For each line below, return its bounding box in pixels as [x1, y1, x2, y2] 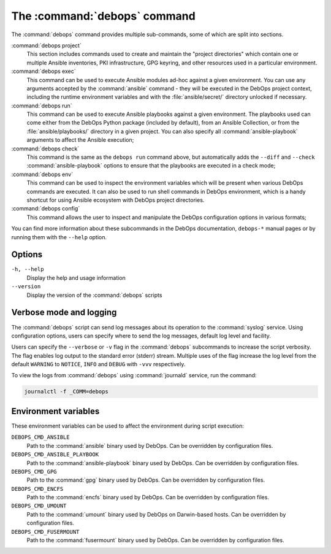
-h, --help [11, 266, 44, 273]
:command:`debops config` [11, 205, 80, 212]
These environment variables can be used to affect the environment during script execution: [11, 422, 245, 429]
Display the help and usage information [26, 274, 126, 282]
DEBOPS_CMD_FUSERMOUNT [11, 528, 80, 535]
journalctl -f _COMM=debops [24, 388, 108, 395]
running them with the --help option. [11, 233, 107, 240]
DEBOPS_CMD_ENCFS [11, 485, 64, 492]
